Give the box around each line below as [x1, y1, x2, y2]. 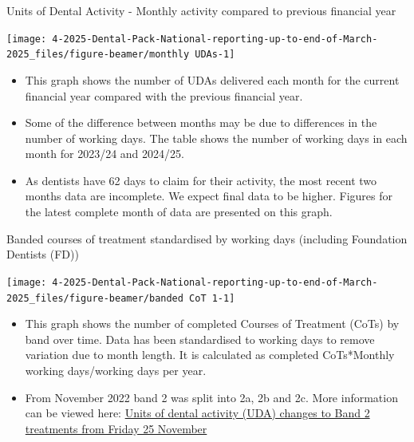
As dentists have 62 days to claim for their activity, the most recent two [25, 172, 377, 188]
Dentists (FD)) [6, 246, 79, 262]
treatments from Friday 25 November [25, 420, 207, 436]
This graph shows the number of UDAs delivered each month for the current [25, 71, 400, 88]
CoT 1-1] [189, 292, 235, 304]
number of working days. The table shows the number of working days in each [25, 129, 408, 146]
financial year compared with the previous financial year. [25, 87, 303, 104]
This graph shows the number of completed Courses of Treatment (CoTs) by [25, 315, 400, 332]
